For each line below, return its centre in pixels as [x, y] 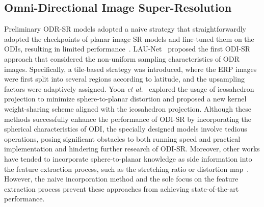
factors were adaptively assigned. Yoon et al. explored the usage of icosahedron [129, 88]
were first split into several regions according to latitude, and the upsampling [124, 79]
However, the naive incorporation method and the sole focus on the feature [121, 179]
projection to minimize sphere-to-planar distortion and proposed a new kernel [125, 99]
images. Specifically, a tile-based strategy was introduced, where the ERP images [130, 69]
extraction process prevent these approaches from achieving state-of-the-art [122, 188]
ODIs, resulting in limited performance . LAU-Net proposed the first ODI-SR [127, 49]
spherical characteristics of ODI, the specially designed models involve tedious [126, 129]
